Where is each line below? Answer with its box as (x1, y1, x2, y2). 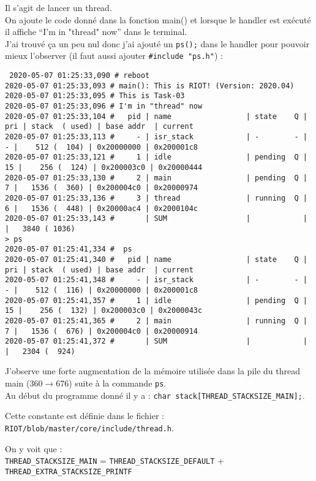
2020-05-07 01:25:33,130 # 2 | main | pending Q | (5, 173, 307, 182)
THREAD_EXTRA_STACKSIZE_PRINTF (5, 467, 132, 476)
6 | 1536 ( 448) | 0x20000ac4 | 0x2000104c (5, 204, 198, 213)
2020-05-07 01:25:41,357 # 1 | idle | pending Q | (5, 296, 307, 305)
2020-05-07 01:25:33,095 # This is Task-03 (5, 91, 185, 101)
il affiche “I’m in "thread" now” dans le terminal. (5, 25, 187, 38)
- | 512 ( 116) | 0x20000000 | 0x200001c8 (5, 285, 198, 294)
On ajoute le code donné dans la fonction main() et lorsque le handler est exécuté (5, 13, 311, 26)
